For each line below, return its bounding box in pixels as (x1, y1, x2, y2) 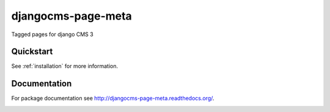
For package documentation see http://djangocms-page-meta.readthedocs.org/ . (11, 95, 215, 102)
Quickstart (11, 47, 53, 57)
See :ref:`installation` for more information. (11, 62, 119, 70)
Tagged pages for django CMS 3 (11, 31, 94, 38)
